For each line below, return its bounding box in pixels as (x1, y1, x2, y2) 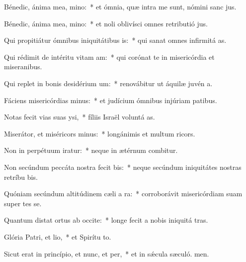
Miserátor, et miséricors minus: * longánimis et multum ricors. (4, 128, 195, 138)
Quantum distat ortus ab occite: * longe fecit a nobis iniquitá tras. (4, 215, 208, 225)
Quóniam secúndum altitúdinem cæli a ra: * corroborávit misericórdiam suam (4, 188, 243, 199)
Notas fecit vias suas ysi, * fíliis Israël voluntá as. (4, 112, 155, 122)
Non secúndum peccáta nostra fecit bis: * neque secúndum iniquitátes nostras (4, 161, 242, 172)
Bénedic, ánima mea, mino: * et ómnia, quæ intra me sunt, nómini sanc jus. (4, 1, 237, 11)
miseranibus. (4, 61, 42, 72)
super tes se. (4, 198, 42, 208)
